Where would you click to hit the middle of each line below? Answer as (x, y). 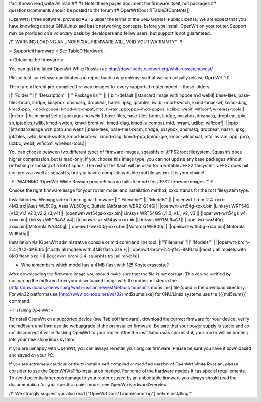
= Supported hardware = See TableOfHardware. (57, 51)
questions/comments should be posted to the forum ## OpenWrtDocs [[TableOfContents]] (99, 10)
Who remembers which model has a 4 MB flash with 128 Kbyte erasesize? (95, 265)
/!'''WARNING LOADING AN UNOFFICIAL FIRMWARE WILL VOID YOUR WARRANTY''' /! (96, 42)
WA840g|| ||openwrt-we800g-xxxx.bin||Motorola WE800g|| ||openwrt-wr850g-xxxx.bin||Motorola (146, 227)
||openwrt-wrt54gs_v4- (224, 213)
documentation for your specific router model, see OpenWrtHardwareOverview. (89, 384)
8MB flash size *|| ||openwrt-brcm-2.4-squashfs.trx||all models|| (74, 256)
